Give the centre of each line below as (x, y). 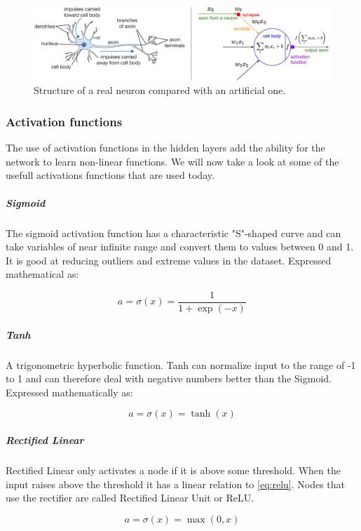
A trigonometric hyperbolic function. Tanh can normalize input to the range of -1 (181, 364)
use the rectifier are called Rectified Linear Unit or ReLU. (130, 498)
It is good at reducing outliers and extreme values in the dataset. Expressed (169, 260)
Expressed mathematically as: (69, 392)
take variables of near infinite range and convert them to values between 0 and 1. (180, 247)
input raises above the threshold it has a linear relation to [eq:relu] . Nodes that (176, 484)
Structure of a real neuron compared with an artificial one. (160, 90)
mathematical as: (42, 274)
